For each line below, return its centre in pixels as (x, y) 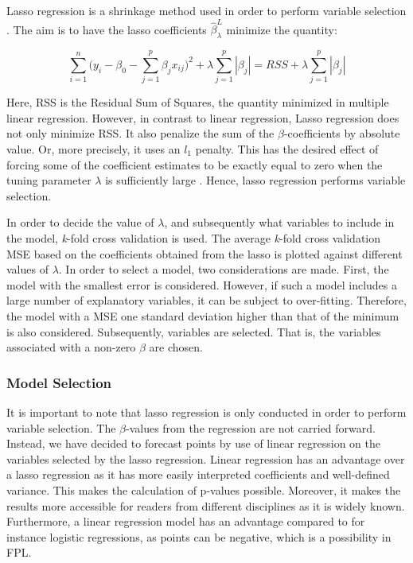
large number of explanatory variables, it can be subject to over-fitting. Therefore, (206, 300)
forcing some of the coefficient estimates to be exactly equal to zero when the (195, 164)
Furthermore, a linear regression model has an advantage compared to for (186, 521)
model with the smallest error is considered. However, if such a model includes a (202, 284)
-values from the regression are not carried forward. (250, 427)
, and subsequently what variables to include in (279, 222)
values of (27, 269)
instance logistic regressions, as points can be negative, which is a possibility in (199, 536)
